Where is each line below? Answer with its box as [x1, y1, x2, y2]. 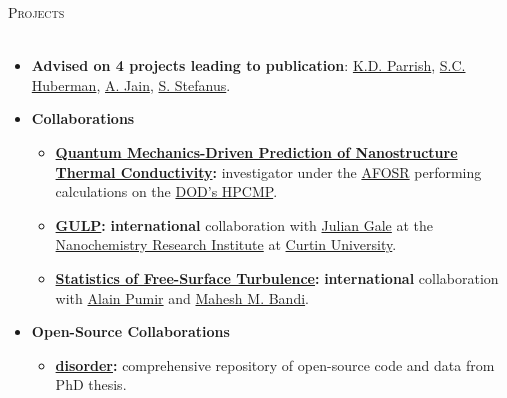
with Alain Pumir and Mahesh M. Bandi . [55, 287, 309, 308]
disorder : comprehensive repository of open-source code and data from [55, 354, 495, 375]
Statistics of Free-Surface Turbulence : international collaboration [55, 267, 499, 288]
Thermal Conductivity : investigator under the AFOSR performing [55, 161, 482, 182]
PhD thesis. [55, 374, 127, 395]
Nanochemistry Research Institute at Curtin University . [55, 234, 397, 255]
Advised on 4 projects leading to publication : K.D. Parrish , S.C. [31, 55, 466, 76]
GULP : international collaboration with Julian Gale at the [55, 214, 434, 235]
